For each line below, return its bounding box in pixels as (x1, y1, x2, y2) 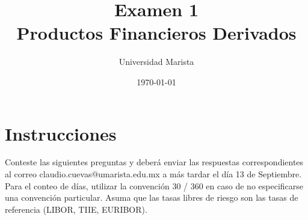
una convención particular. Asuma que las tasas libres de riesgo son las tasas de (5, 191, 298, 204)
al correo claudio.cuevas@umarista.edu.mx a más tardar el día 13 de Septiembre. (5, 168, 302, 180)
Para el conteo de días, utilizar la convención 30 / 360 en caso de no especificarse (5, 179, 303, 192)
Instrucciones (5, 121, 117, 145)
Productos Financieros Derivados (16, 20, 297, 45)
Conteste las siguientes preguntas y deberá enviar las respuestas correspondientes (5, 156, 304, 168)
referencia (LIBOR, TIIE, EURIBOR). (5, 203, 147, 215)
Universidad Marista (119, 55, 194, 68)
